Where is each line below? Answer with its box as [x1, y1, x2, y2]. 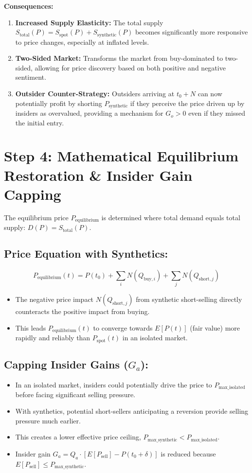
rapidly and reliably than [15, 333, 90, 343]
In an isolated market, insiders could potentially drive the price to [15, 380, 212, 390]
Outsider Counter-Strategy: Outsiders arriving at [15, 88, 175, 99]
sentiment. [15, 72, 46, 82]
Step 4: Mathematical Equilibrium [4, 146, 239, 166]
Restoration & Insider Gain [4, 165, 193, 185]
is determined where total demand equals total [101, 212, 240, 222]
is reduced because [161, 448, 216, 458]
